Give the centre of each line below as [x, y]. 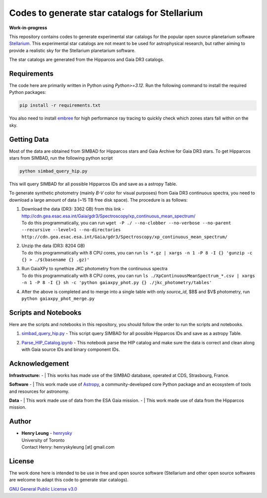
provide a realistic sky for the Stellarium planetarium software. [72, 50]
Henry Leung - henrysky [47, 433]
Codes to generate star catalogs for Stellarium [106, 13]
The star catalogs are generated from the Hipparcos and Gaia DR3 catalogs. [87, 60]
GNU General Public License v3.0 [43, 489]
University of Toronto [43, 440]
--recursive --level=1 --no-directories [71, 230]
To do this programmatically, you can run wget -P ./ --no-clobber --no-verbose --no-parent [126, 223]
